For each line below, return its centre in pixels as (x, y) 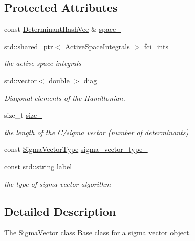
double (59, 80)
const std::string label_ (41, 166)
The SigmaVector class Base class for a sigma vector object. (98, 233)
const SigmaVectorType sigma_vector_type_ (76, 149)
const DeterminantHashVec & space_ (63, 29)
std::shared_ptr (29, 46)
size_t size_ (23, 115)
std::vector (20, 80)
